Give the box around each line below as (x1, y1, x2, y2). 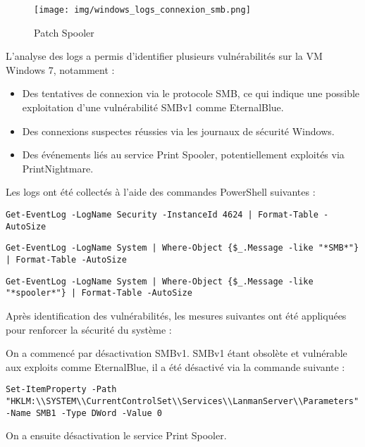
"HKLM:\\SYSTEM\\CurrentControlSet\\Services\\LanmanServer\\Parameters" (6, 396, 359, 406)
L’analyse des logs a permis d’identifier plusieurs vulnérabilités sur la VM (6, 49, 323, 63)
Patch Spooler (34, 25, 94, 39)
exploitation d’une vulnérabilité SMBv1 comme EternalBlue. (22, 100, 284, 115)
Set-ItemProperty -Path (6, 384, 117, 395)
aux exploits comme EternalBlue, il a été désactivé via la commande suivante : (6, 359, 345, 374)
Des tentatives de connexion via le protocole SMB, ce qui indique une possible (22, 86, 360, 101)
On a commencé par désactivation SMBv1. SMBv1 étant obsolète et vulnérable (6, 346, 347, 360)
